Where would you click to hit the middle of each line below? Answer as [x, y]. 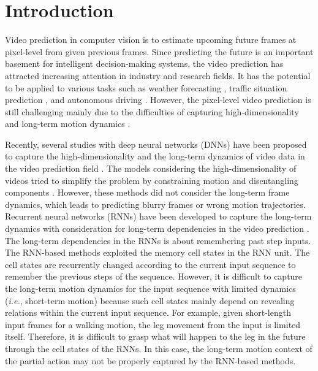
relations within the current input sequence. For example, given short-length [148, 312]
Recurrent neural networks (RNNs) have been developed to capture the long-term [158, 216]
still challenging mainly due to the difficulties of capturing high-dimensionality [152, 111]
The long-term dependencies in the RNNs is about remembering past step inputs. [158, 240]
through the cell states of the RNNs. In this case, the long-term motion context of [159, 348]
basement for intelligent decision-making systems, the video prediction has [144, 63]
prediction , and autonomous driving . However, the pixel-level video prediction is [158, 100]
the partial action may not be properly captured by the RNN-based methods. [150, 360]
